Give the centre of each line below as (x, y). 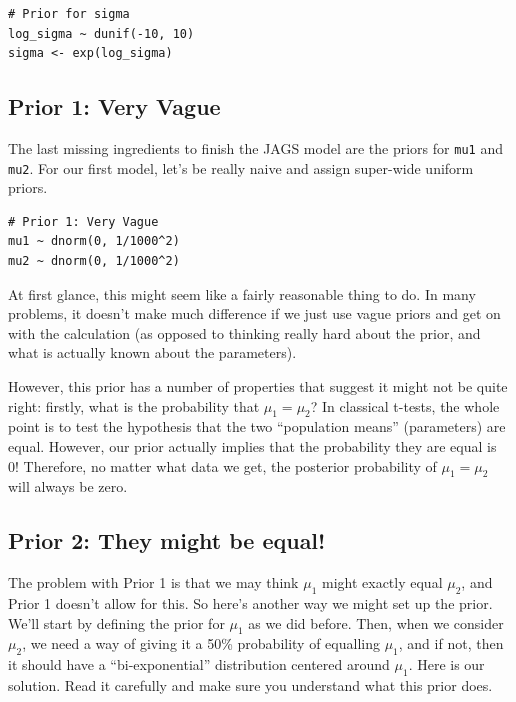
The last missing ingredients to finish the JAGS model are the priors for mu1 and (255, 147)
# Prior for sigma (69, 14)
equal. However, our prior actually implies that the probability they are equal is (252, 446)
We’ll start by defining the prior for (116, 622)
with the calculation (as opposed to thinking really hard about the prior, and (244, 332)
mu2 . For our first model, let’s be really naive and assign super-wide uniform (241, 167)
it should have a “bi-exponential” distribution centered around (199, 664)
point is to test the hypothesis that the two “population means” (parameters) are (257, 426)
